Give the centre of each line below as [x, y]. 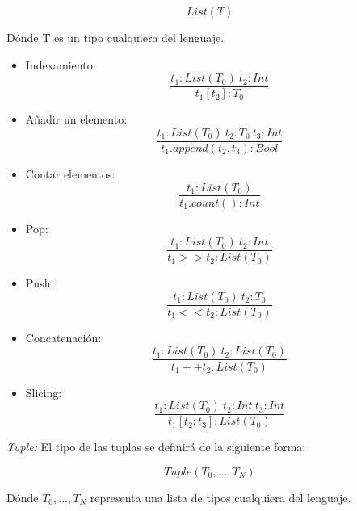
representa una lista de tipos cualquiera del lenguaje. [220, 497]
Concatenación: [63, 337]
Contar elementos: [70, 173]
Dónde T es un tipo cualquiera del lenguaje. [115, 37]
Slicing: [44, 392]
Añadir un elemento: [76, 119]
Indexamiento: [61, 64]
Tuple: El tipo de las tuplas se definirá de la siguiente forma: [156, 447]
